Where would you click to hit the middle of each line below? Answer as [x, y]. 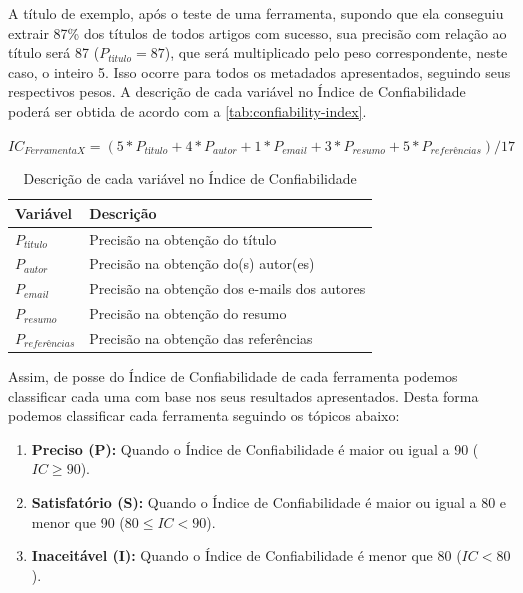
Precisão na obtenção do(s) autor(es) [202, 263]
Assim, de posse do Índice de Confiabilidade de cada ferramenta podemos [233, 376]
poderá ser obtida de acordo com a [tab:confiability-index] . [187, 110]
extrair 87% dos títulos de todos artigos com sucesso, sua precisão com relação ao [257, 32]
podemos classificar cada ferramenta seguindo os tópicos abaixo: [204, 415]
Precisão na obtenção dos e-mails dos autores [227, 288]
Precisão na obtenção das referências [201, 337]
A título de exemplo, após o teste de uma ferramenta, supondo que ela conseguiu [256, 13]
